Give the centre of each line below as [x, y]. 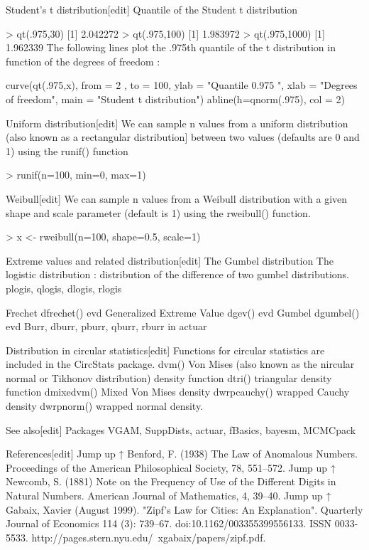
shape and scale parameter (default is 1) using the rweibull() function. [158, 212]
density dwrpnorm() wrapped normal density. [105, 406]
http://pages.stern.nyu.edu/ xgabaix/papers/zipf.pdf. [149, 537]
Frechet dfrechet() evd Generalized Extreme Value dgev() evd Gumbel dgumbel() [183, 312]
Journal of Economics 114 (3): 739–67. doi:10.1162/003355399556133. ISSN [169, 523]
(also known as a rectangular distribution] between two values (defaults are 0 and [183, 137]
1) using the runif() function [67, 150]
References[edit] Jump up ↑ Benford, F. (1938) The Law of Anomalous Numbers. [182, 454]
